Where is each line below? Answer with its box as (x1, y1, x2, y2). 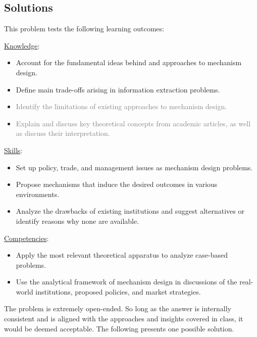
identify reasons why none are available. (16, 215, 139, 226)
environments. (16, 188, 60, 199)
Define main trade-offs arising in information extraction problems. (16, 84, 220, 94)
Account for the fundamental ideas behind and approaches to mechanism (16, 57, 242, 68)
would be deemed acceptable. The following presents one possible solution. (4, 323, 234, 333)
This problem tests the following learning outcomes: (4, 23, 164, 34)
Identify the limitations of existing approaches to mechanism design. (16, 101, 227, 112)
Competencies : (4, 232, 49, 243)
